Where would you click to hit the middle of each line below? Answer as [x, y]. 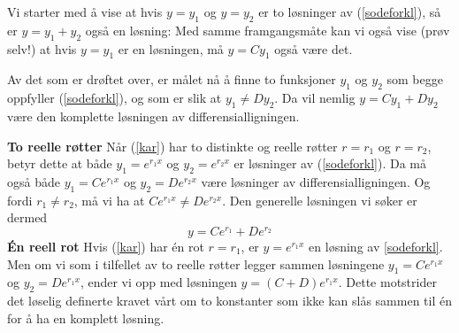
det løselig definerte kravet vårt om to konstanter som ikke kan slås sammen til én [229, 301]
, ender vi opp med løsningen [158, 282]
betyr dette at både [60, 163]
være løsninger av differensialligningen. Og [316, 181]
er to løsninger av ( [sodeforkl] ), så [350, 12]
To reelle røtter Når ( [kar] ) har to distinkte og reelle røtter [172, 146]
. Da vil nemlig [315, 98]
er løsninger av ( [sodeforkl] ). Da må [330, 163]
